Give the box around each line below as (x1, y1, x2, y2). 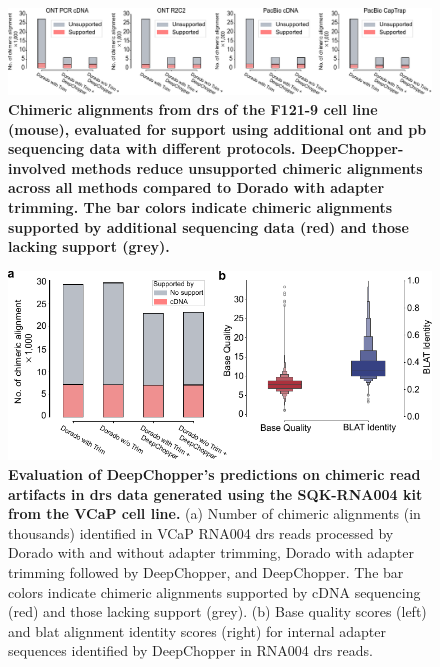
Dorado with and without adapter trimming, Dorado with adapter (8, 542, 414, 563)
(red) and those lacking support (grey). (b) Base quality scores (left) (8, 601, 427, 622)
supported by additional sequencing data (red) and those (8, 216, 409, 237)
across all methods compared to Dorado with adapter (8, 177, 385, 198)
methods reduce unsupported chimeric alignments (71, 157, 423, 178)
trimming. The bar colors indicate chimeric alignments (8, 196, 393, 217)
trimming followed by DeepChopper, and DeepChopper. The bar (8, 562, 404, 583)
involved (8, 157, 66, 178)
